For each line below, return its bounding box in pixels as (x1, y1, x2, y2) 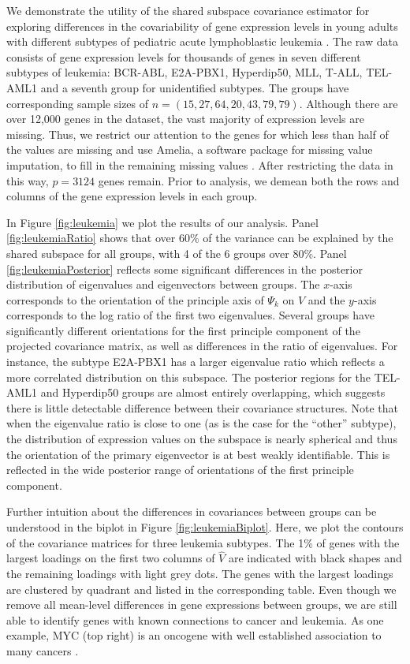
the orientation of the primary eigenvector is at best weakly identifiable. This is (6, 446, 390, 462)
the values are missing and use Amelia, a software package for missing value (6, 141, 373, 158)
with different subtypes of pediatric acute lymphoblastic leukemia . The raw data (6, 33, 398, 50)
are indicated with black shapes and (228, 550, 402, 566)
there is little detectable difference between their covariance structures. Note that (6, 399, 399, 416)
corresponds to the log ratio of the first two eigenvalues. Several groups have (6, 307, 375, 323)
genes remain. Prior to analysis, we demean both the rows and (98, 172, 400, 188)
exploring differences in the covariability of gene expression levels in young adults (6, 17, 398, 34)
